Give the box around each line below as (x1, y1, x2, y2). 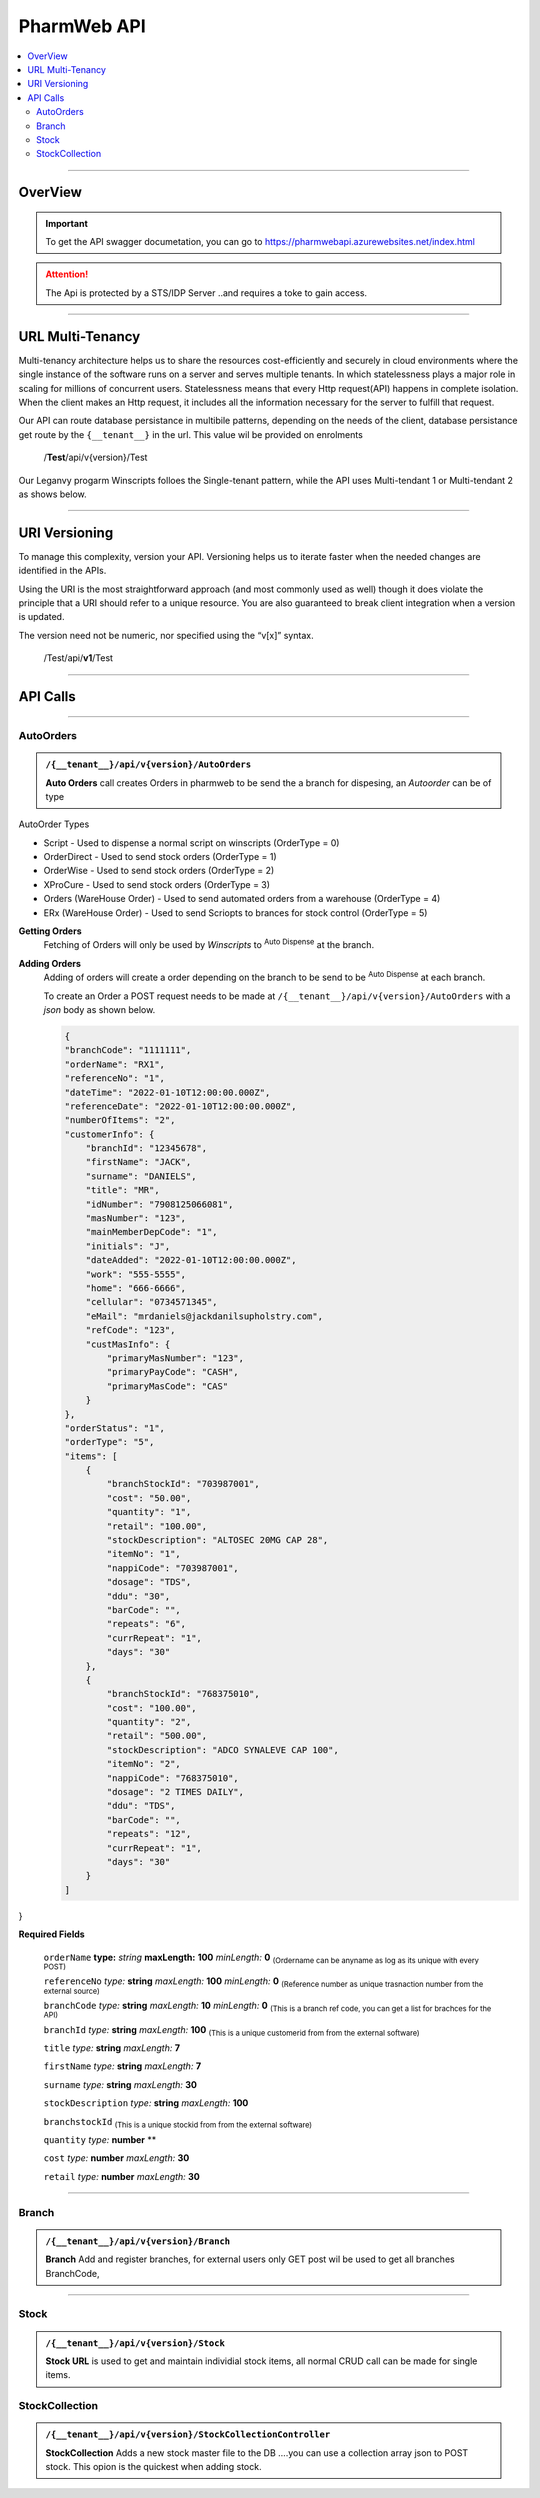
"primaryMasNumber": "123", (106, 1352, 245, 1364)
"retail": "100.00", (106, 1520, 208, 1532)
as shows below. (18, 488, 87, 500)
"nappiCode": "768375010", (106, 1772, 239, 1784)
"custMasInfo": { (85, 1338, 171, 1350)
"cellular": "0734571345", (85, 1296, 219, 1308)
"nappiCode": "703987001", (106, 1562, 239, 1574)
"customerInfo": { (64, 1128, 155, 1140)
